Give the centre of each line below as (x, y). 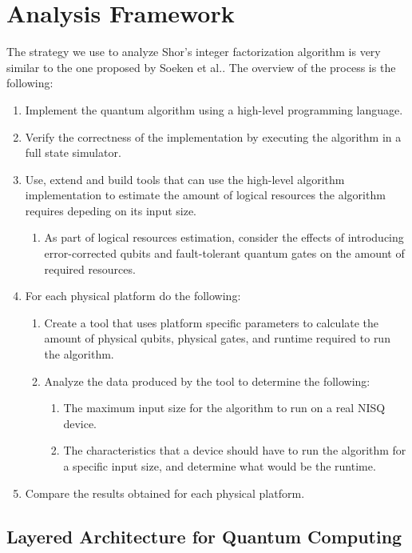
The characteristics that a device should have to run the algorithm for (235, 450)
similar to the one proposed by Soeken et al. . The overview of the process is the (201, 67)
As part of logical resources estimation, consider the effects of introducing (224, 237)
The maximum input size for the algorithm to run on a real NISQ (224, 408)
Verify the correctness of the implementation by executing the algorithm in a (213, 136)
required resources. (90, 268)
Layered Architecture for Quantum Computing (204, 536)
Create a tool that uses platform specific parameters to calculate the (212, 322)
